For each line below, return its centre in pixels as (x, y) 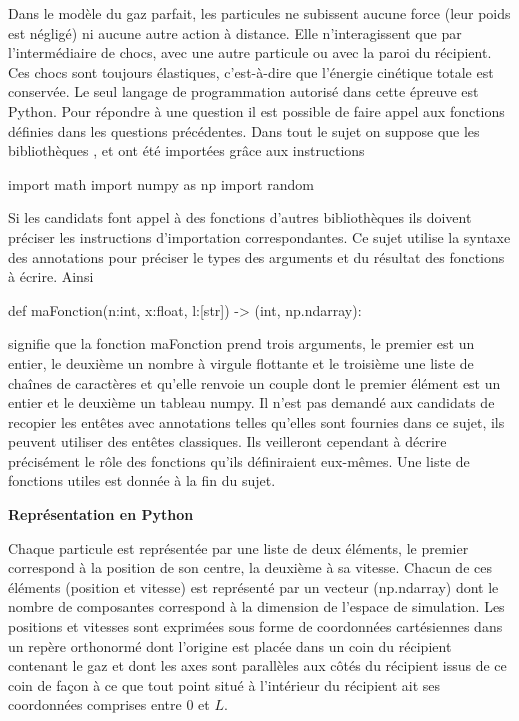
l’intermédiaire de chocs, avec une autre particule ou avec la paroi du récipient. (250, 52)
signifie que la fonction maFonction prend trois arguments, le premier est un (241, 343)
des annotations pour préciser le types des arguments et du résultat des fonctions (256, 256)
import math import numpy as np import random (161, 183)
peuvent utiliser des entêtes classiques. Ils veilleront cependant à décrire (227, 441)
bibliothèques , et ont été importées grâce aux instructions (186, 150)
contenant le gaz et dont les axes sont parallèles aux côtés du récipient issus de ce (257, 665)
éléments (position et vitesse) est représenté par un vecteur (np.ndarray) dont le (253, 586)
